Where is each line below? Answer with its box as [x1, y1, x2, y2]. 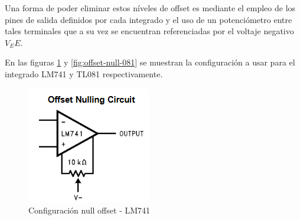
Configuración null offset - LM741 [28, 204, 151, 216]
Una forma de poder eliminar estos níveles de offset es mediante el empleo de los [5, 2, 296, 14]
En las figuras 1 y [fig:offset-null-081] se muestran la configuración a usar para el [5, 56, 295, 68]
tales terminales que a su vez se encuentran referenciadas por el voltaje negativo [5, 25, 294, 37]
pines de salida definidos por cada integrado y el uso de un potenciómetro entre [5, 13, 292, 25]
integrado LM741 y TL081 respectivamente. [5, 67, 163, 80]
